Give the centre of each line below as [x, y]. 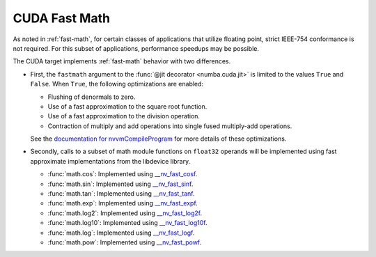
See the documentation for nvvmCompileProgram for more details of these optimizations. [158, 139]
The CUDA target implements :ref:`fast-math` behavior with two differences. [122, 61]
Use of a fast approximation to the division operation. [124, 116]
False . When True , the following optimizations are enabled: [117, 84]
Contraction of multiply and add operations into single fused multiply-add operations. [170, 126]
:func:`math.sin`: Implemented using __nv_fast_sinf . [120, 184]
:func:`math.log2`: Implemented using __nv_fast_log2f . [125, 213]
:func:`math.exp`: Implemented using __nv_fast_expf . [123, 203]
